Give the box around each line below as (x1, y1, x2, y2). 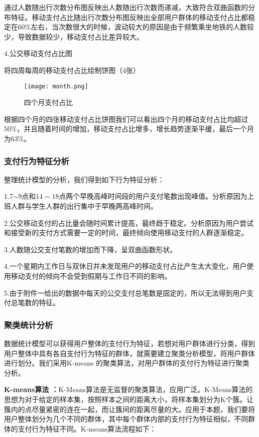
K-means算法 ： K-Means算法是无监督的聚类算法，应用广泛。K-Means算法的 (4, 384, 253, 395)
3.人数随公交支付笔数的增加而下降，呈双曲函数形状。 (4, 244, 177, 254)
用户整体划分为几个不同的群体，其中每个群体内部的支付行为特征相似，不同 (4, 414, 248, 424)
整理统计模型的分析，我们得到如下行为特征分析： (4, 174, 164, 184)
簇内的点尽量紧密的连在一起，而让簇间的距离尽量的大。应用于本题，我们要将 (4, 404, 255, 414)
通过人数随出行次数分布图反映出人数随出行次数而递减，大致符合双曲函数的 (4, 2, 248, 12)
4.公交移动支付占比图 (4, 48, 72, 58)
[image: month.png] (24, 82, 88, 90)
